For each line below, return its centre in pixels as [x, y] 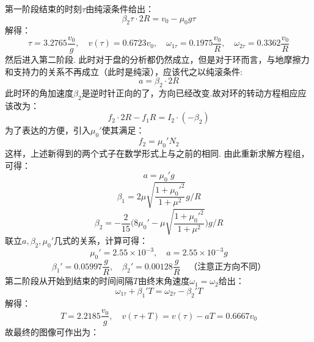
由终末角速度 [164, 281]
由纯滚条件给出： [120, 9]
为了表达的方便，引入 [48, 130]
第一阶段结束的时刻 [43, 9]
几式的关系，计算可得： [101, 240]
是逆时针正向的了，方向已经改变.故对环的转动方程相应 [190, 93]
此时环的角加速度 [39, 93]
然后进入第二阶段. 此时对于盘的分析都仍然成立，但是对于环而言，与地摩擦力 [157, 59]
